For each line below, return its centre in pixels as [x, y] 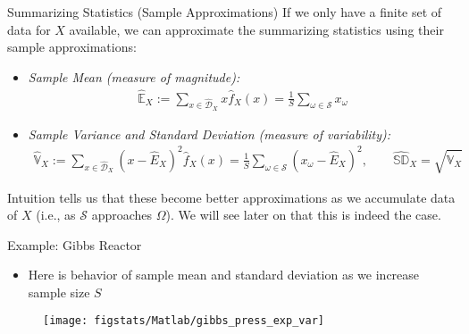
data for [29, 29]
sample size [59, 292]
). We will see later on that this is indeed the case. [303, 215]
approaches [122, 215]
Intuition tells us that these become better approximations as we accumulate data [231, 197]
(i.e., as [56, 215]
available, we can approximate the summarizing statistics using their [256, 29]
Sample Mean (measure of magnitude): [134, 76]
